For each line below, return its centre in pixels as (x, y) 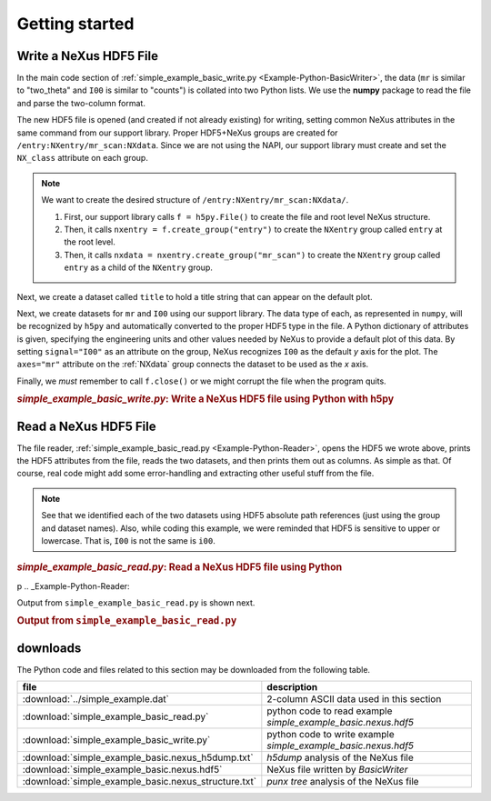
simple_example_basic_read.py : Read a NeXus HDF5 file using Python (180, 567)
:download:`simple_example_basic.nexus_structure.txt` (140, 782)
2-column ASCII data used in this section (354, 699)
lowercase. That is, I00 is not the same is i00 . (128, 541)
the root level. (90, 242)
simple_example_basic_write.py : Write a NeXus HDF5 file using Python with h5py (205, 399)
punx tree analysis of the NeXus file (343, 782)
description (292, 687)
